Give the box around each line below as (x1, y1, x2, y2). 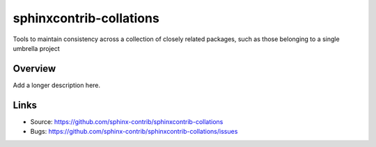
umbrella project (13, 44, 61, 52)
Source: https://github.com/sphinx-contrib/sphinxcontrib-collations (30, 117, 224, 125)
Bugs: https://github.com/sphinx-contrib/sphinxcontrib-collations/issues (30, 127, 238, 136)
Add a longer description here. (13, 81, 101, 89)
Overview (13, 63, 56, 75)
